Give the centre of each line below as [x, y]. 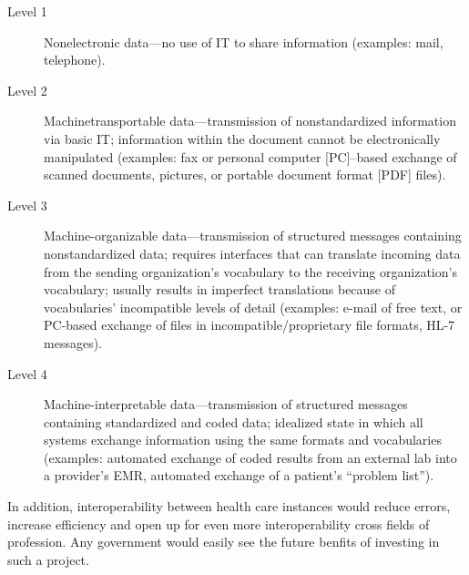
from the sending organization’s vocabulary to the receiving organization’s [250, 271]
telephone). [75, 60]
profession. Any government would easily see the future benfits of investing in [224, 542]
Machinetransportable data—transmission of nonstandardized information [250, 121]
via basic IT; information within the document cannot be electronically [242, 138]
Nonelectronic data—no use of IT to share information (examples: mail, [244, 41]
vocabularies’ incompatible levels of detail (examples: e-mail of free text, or [253, 307]
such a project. [48, 559]
